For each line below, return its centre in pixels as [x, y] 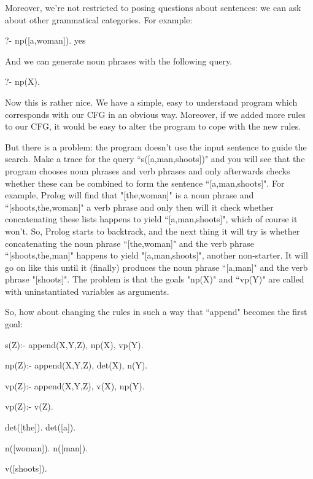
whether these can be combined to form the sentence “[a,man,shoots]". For [145, 183]
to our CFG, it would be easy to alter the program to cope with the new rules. [153, 126]
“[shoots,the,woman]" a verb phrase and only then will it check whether [139, 207]
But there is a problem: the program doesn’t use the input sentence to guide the [156, 146]
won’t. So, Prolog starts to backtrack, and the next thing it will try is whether [153, 231]
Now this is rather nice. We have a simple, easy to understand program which [151, 102]
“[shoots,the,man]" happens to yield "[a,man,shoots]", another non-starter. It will [156, 255]
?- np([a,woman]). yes [45, 40]
